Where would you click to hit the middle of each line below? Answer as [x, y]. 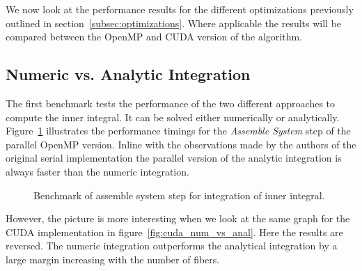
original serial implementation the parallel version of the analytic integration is [174, 158]
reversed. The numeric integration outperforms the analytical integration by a [172, 246]
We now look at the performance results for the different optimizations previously [180, 9]
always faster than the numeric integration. [97, 171]
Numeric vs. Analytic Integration [128, 74]
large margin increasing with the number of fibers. [113, 259]
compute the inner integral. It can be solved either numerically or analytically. [173, 117]
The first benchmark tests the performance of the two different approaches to [171, 103]
